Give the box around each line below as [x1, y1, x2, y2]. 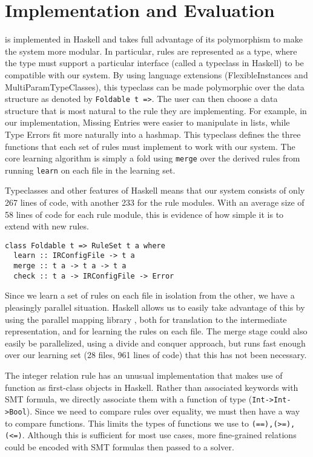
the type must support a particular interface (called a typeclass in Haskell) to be [5, 56, 304, 69]
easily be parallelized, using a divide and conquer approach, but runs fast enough [5, 336, 306, 349]
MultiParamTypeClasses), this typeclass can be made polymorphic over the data [5, 80, 305, 93]
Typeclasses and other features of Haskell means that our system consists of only [5, 184, 305, 197]
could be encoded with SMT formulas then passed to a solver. [5, 440, 234, 453]
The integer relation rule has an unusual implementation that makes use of [5, 369, 283, 381]
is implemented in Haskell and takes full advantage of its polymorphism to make [5, 33, 303, 46]
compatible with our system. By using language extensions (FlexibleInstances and [5, 68, 308, 81]
